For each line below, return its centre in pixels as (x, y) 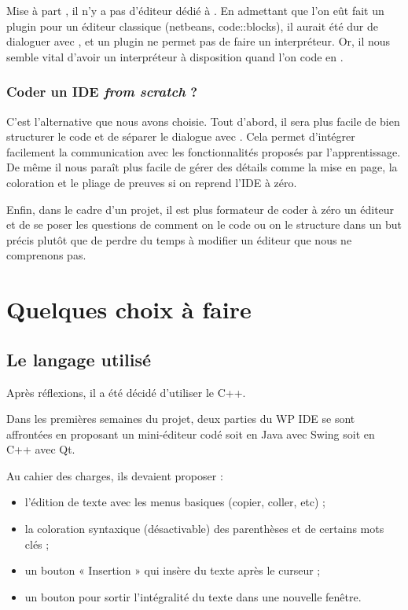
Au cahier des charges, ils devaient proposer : (115, 475)
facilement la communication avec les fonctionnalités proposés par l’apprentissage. (204, 151)
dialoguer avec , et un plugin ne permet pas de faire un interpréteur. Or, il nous (198, 41)
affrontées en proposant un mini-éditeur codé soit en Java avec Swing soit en (191, 434)
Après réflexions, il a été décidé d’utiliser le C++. (126, 392)
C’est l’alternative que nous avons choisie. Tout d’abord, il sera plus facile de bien (203, 121)
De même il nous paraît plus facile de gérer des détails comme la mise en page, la (202, 167)
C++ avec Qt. (41, 449)
